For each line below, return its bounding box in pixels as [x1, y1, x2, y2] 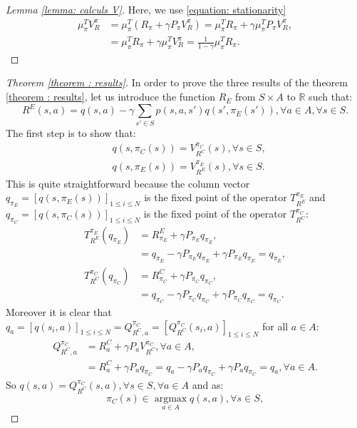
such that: [309, 89, 353, 104]
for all [262, 318, 289, 333]
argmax [154, 393, 187, 404]
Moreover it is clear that [6, 305, 112, 320]
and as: [192, 377, 224, 392]
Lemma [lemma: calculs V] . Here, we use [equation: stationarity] [6, 2, 286, 16]
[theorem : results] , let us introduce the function [6, 89, 215, 104]
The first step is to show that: [6, 126, 136, 141]
